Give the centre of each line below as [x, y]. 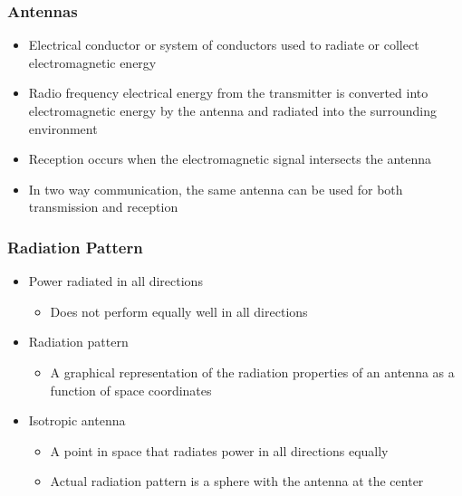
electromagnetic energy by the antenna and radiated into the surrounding [233, 110]
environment [63, 128]
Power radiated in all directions [115, 281]
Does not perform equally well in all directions [179, 311]
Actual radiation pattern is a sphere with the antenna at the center [237, 481]
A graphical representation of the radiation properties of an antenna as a [252, 372]
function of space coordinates [131, 390]
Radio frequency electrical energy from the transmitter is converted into [228, 93]
